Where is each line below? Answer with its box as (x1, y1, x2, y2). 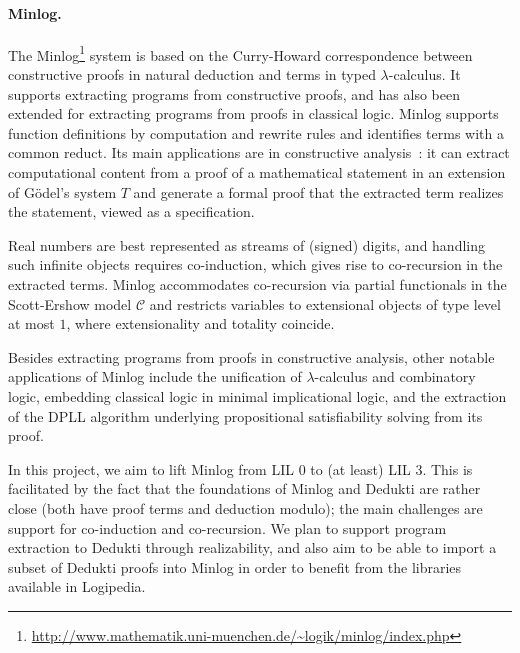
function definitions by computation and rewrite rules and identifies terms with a (8, 122, 504, 143)
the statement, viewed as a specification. (8, 201, 255, 222)
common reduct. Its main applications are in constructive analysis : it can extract (8, 142, 510, 163)
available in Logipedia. (8, 576, 146, 597)
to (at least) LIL (310, 458, 411, 479)
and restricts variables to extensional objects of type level (149, 293, 501, 314)
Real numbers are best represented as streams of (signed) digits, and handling (8, 234, 485, 255)
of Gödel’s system (8, 181, 117, 202)
